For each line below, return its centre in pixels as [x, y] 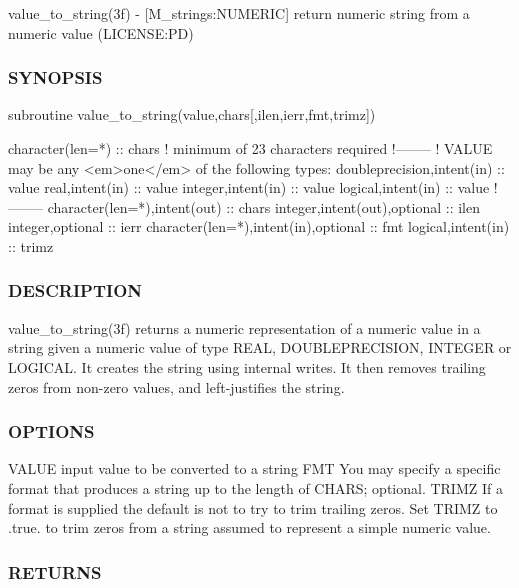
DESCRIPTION [75, 290]
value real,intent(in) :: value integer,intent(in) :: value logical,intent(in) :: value [249, 187]
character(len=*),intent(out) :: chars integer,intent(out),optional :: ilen [264, 206]
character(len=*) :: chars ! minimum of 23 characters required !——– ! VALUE [250, 148]
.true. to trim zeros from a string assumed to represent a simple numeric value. [249, 527]
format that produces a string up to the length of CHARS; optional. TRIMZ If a [255, 487]
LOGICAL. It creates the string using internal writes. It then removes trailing [247, 366]
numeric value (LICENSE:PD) [101, 32]
